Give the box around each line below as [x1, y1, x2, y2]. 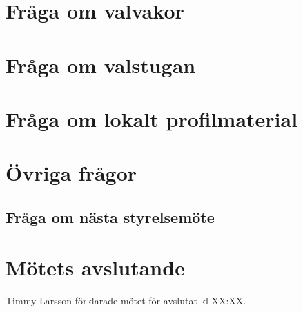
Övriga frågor [6, 159, 137, 187]
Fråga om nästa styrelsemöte [6, 206, 215, 227]
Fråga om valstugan [6, 50, 196, 79]
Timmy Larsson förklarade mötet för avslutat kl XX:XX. [6, 293, 246, 308]
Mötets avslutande [6, 253, 185, 282]
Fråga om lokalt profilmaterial [6, 104, 298, 133]
